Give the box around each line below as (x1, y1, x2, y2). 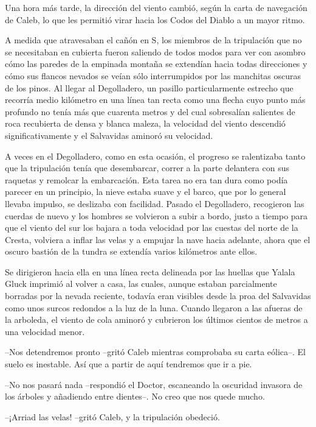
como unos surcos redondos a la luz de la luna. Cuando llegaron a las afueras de (5, 301, 303, 314)
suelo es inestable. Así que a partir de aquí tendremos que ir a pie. (5, 358, 252, 370)
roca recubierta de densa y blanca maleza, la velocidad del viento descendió (5, 117, 286, 130)
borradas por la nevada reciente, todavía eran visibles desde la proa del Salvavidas (5, 289, 311, 302)
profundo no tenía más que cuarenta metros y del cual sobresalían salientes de (5, 105, 295, 118)
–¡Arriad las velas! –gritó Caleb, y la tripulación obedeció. (5, 410, 220, 423)
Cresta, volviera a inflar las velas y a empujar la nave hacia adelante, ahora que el (5, 233, 311, 245)
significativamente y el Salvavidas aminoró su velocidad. (5, 129, 213, 141)
